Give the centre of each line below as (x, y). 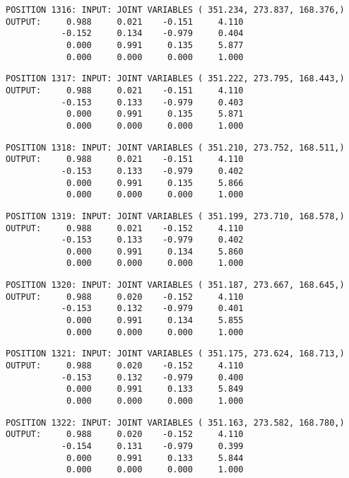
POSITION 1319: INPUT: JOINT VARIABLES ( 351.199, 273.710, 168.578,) (175, 216)
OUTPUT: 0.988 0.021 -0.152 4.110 (125, 228)
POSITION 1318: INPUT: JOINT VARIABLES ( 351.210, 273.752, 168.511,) (175, 147)
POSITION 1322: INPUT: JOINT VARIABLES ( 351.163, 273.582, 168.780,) (175, 422)
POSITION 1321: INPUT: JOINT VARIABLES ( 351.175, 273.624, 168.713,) (175, 354)
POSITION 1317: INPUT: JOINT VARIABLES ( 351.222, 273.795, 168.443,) (175, 79)
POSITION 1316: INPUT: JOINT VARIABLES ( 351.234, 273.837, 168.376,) (175, 10)
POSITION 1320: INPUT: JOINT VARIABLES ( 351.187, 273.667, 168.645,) (175, 285)
